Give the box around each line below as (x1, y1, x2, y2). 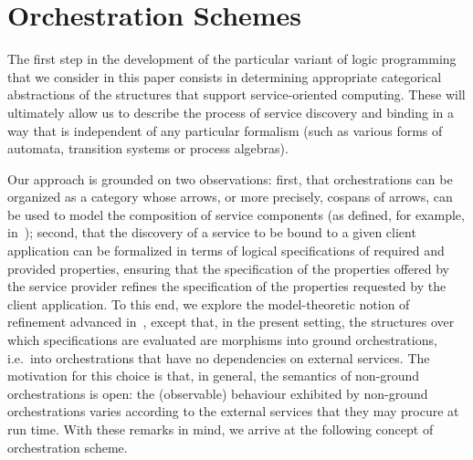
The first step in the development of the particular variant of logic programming (7, 49, 457, 68)
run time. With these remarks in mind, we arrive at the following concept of (7, 420, 434, 438)
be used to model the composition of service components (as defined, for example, (7, 204, 465, 224)
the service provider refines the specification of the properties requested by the (7, 277, 447, 296)
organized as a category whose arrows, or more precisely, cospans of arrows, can (7, 187, 453, 206)
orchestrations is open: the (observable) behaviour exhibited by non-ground (7, 383, 428, 402)
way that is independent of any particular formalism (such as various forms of (7, 120, 443, 140)
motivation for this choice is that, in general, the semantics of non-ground (7, 366, 420, 385)
